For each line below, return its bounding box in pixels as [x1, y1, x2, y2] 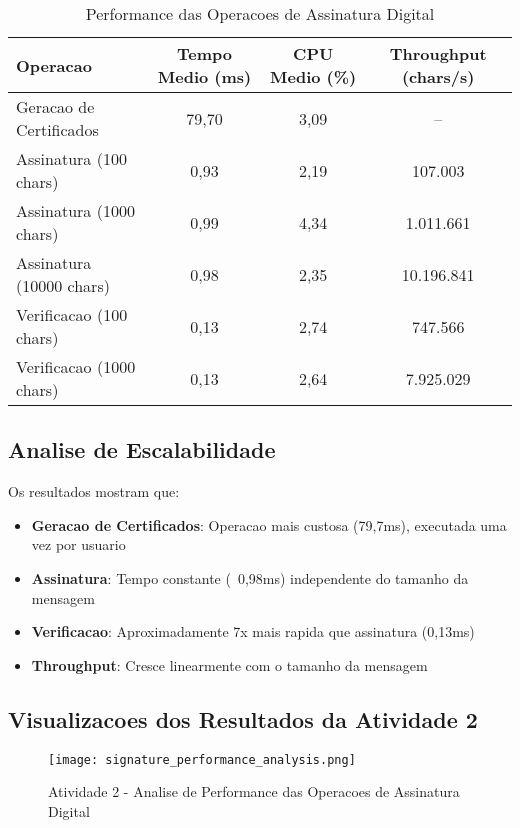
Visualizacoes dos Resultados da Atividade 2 [8, 703, 478, 734]
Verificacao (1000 [16, 355, 136, 378]
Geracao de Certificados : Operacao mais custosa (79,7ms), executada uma [31, 514, 507, 535]
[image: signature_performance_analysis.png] [48, 752, 356, 767]
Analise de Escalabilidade [8, 434, 276, 465]
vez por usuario [31, 534, 126, 555]
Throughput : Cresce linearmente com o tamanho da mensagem [31, 654, 428, 675]
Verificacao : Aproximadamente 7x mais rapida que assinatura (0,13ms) [31, 621, 475, 642]
